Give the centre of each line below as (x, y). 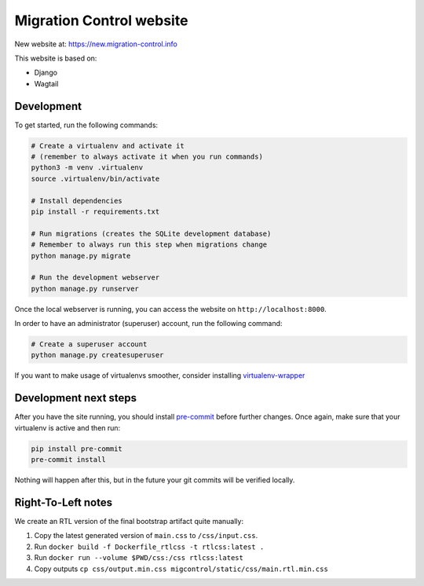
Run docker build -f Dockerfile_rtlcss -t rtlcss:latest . (149, 547)
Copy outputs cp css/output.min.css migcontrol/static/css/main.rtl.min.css (181, 569)
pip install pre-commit (77, 449)
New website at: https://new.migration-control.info (96, 44)
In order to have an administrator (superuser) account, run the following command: (148, 324)
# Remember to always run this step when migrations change (149, 245)
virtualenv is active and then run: (68, 427)
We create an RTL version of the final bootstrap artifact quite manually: (129, 521)
